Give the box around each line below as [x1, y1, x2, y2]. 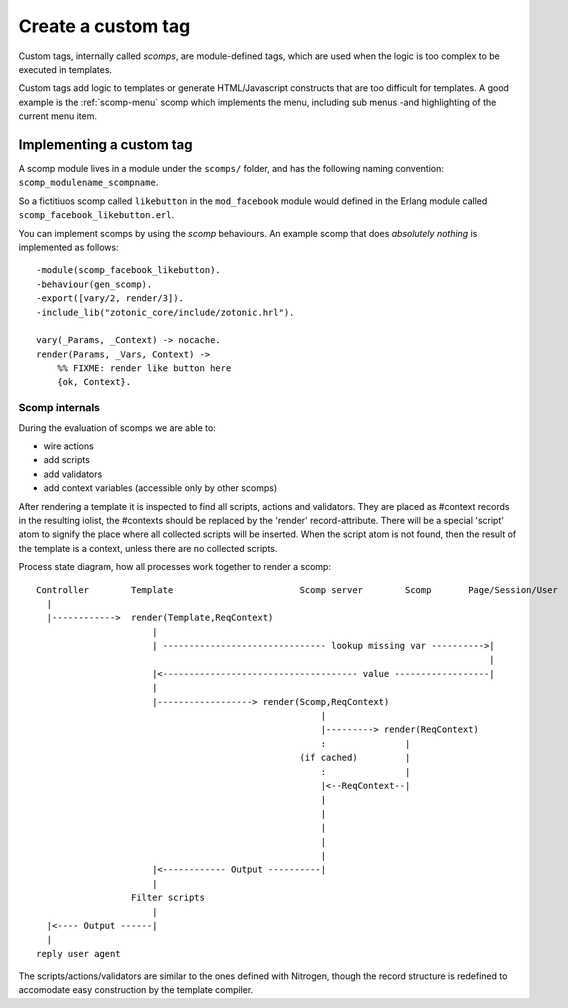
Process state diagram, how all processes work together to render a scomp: [18, 561, 332, 573]
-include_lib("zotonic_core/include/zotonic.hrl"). [36, 306, 295, 318]
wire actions [43, 440, 94, 452]
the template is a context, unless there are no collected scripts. [18, 542, 278, 554]
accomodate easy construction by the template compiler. [18, 984, 254, 996]
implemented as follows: [18, 241, 119, 253]
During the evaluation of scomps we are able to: [18, 421, 217, 434]
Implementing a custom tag [18, 136, 194, 153]
